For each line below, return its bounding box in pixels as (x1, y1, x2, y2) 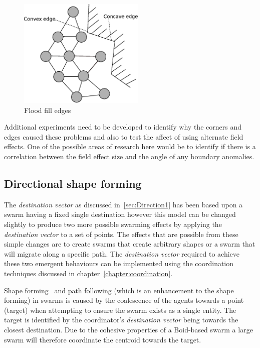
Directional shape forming (4, 176, 142, 191)
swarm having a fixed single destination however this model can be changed (4, 209, 236, 219)
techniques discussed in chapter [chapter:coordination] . (4, 268, 173, 278)
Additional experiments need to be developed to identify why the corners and (4, 122, 241, 132)
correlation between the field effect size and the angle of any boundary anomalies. (4, 151, 254, 162)
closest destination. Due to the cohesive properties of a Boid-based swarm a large (4, 324, 253, 334)
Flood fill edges (24, 104, 71, 115)
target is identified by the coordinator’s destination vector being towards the (4, 314, 238, 325)
